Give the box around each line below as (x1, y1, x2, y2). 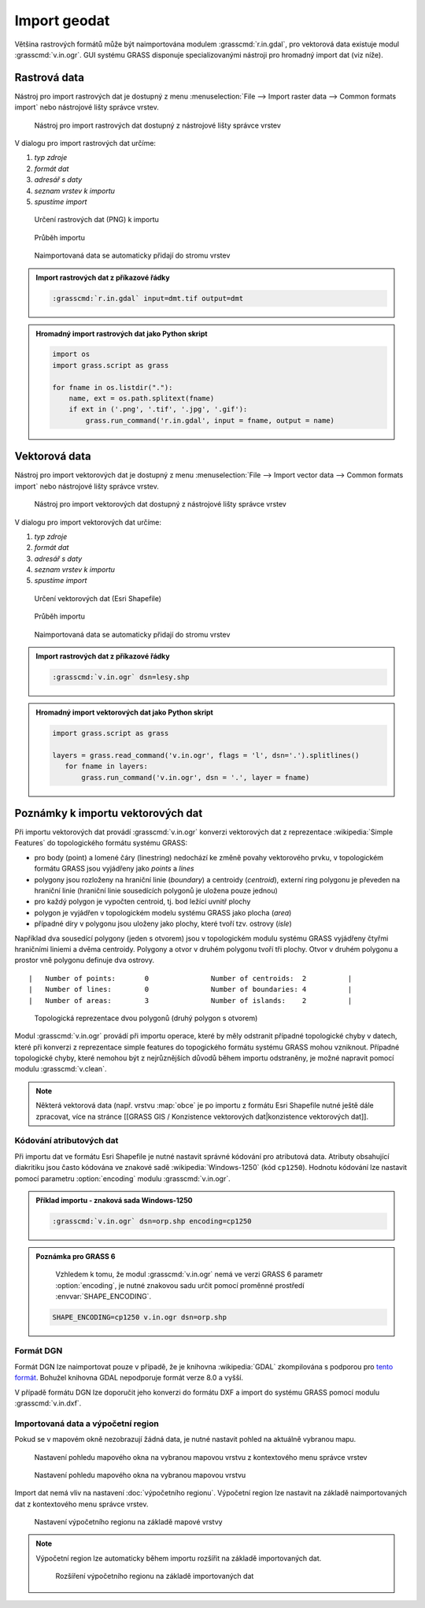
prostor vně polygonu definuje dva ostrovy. (14, 956, 155, 965)
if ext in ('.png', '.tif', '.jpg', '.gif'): (68, 405, 248, 414)
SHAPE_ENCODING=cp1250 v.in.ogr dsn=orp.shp (52, 1313, 227, 1322)
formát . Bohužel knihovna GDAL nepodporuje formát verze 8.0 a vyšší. (14, 1373, 244, 1383)
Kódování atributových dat (14, 1135, 119, 1146)
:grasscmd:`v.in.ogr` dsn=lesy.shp (52, 673, 190, 681)
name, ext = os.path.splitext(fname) (68, 394, 215, 403)
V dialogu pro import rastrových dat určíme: (14, 139, 157, 148)
